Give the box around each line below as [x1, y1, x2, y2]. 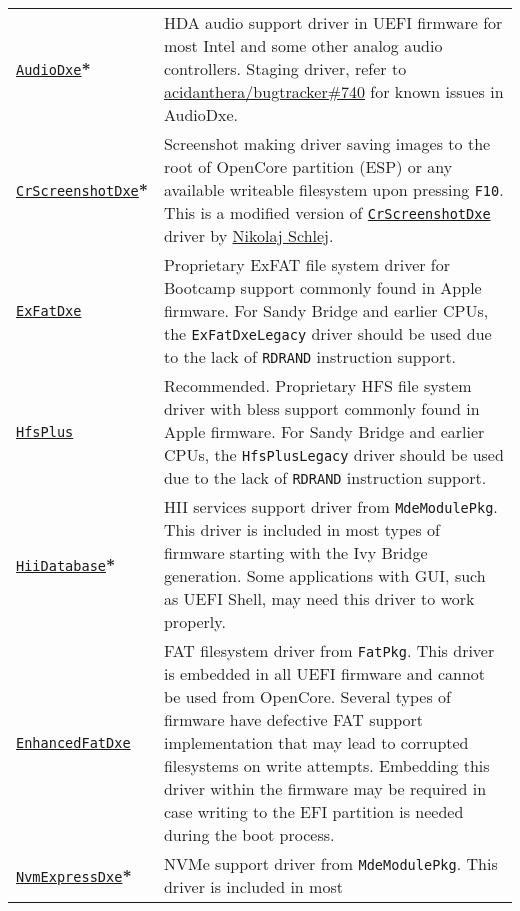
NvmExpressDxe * [16, 863, 132, 887]
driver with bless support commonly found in [163, 397, 480, 420]
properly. [163, 610, 226, 633]
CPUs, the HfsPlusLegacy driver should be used [163, 443, 504, 466]
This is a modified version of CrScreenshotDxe [163, 201, 491, 224]
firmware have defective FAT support [163, 708, 424, 731]
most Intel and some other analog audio [163, 34, 443, 57]
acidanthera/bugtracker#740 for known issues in [163, 80, 504, 103]
